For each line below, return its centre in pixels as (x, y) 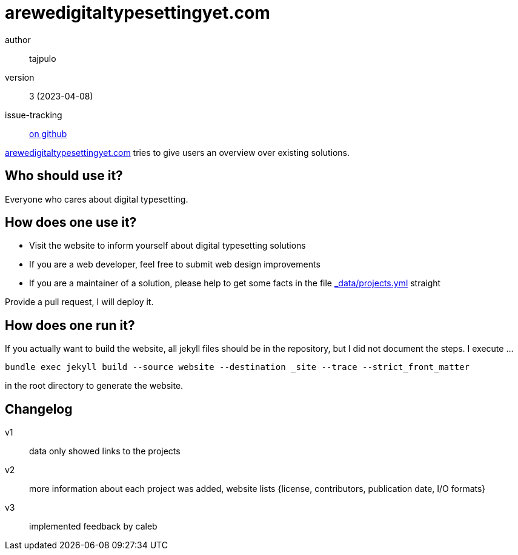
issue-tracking (34, 115)
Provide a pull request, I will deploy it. (79, 302)
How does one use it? (71, 223)
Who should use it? (64, 176)
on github (48, 133)
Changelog (39, 409)
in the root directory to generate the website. (94, 386)
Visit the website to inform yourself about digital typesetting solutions (168, 246)
